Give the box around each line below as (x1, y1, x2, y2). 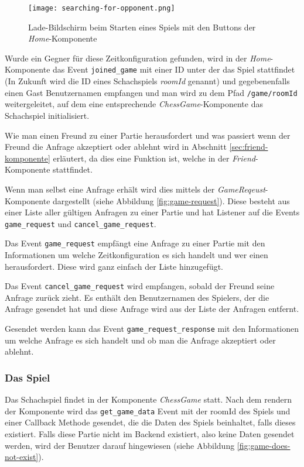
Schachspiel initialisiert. (5, 109, 90, 121)
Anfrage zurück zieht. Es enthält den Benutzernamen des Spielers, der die (5, 291, 269, 303)
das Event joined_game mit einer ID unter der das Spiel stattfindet (53, 63, 295, 75)
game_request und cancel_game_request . (5, 217, 156, 229)
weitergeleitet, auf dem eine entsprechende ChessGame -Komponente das (5, 98, 263, 110)
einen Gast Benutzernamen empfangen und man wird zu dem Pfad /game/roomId (5, 86, 298, 98)
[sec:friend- (229, 140, 268, 153)
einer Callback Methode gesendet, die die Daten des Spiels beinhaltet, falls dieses (5, 416, 296, 428)
